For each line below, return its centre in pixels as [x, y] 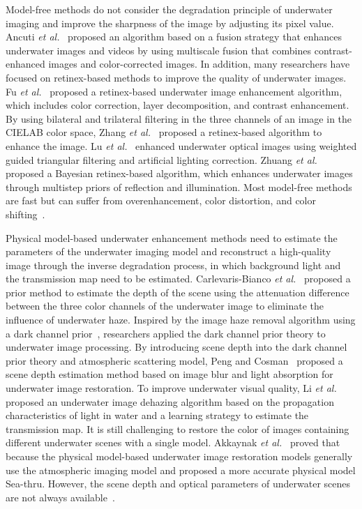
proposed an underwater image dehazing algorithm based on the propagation [170, 401]
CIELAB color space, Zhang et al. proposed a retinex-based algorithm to [164, 132]
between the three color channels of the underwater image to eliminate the [165, 306]
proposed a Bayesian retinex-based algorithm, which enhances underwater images [179, 173]
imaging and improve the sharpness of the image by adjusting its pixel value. [170, 23]
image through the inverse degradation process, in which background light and [173, 265]
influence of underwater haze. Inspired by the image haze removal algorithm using [181, 320]
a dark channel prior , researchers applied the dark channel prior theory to [166, 333]
